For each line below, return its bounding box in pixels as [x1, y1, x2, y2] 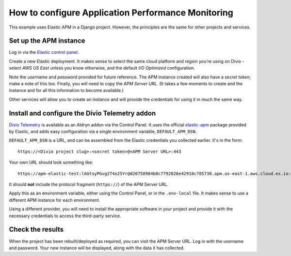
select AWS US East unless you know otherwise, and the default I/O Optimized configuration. [9, 65, 195, 71]
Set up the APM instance [9, 37, 85, 45]
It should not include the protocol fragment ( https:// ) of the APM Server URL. [9, 181, 168, 187]
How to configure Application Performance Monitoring [9, 7, 234, 18]
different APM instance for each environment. [9, 197, 100, 203]
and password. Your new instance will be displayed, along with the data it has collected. [9, 245, 185, 251]
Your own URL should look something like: [9, 160, 94, 166]
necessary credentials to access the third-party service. [9, 213, 121, 219]
